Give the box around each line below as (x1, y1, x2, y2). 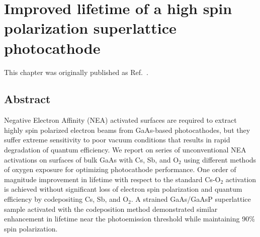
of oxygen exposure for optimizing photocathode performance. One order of (4, 164, 236, 175)
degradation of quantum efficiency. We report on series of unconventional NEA (4, 144, 246, 155)
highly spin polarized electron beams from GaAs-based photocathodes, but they (4, 124, 250, 135)
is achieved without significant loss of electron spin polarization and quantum (4, 184, 242, 194)
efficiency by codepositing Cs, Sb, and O (4, 194, 129, 204)
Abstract (4, 91, 51, 107)
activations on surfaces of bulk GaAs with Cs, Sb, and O (4, 154, 179, 165)
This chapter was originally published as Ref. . (4, 66, 148, 77)
